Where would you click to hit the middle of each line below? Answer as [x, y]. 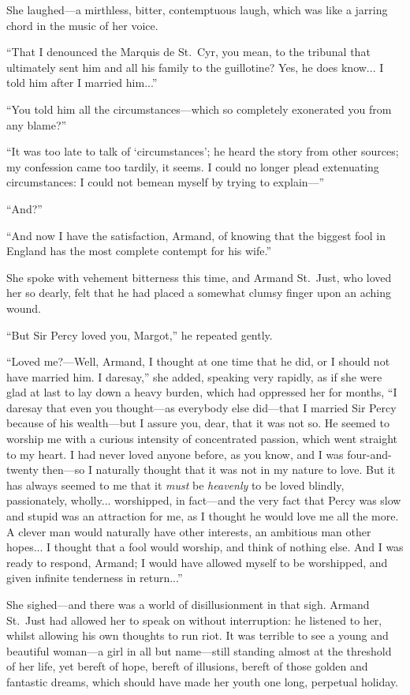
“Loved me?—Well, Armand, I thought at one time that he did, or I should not [198, 361]
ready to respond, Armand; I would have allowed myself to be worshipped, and [197, 562]
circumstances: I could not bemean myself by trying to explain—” [166, 182]
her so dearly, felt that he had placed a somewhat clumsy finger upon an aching [199, 293]
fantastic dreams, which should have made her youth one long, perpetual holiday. [202, 681]
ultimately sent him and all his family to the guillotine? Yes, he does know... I [195, 67]
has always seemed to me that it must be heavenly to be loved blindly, [175, 485]
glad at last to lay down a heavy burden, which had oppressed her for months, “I [202, 392]
